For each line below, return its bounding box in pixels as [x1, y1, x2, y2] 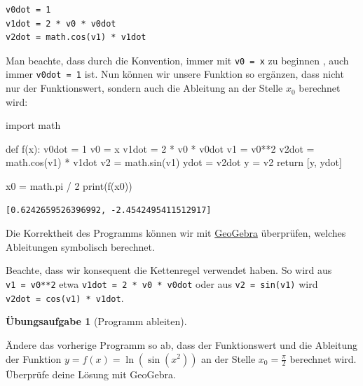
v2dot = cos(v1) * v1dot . [6, 290, 124, 305]
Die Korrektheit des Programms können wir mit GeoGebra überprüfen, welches [6, 226, 346, 240]
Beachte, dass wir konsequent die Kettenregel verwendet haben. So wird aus [6, 263, 332, 277]
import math [6, 118, 61, 132]
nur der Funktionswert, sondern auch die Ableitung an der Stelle [6, 81, 283, 95]
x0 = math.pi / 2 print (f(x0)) [6, 179, 132, 193]
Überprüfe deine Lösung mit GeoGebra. [6, 366, 176, 381]
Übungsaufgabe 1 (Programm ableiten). [6, 314, 187, 329]
